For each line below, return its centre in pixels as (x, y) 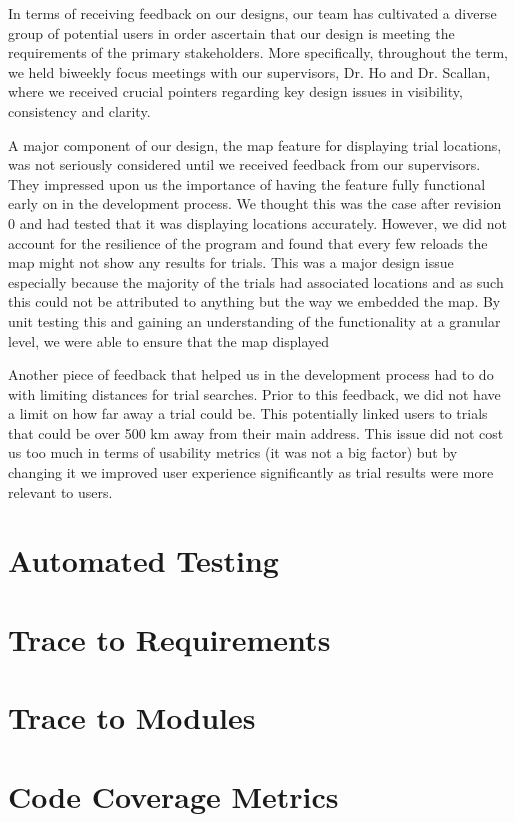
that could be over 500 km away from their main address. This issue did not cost (256, 432)
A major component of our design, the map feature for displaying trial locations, (255, 144)
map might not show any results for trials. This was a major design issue (231, 262)
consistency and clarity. (79, 110)
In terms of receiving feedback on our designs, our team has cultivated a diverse (252, 13)
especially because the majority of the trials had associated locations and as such (256, 281)
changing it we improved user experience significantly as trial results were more (251, 472)
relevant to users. (60, 491)
